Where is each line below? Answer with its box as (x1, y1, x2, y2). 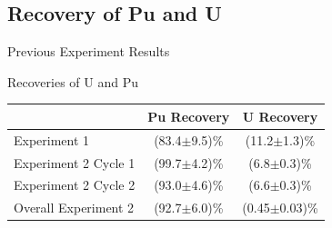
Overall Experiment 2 (14, 198, 135, 217)
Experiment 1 (14, 130, 90, 149)
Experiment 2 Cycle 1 (14, 153, 136, 172)
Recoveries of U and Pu (7, 72, 138, 91)
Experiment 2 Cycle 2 (14, 175, 136, 194)
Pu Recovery (147, 106, 230, 125)
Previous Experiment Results (7, 42, 170, 61)
